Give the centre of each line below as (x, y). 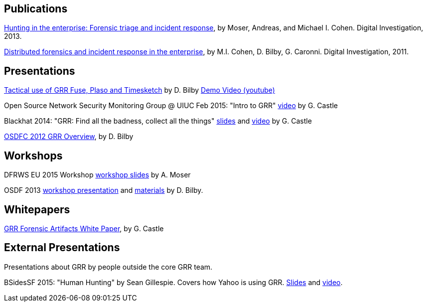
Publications (36, 9)
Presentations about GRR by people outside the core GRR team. (108, 267)
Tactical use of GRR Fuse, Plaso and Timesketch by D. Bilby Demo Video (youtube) (140, 90)
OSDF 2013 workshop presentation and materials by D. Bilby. (104, 190)
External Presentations (62, 248)
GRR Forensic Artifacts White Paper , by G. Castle (84, 228)
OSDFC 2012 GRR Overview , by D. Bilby (69, 137)
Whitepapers (37, 209)
